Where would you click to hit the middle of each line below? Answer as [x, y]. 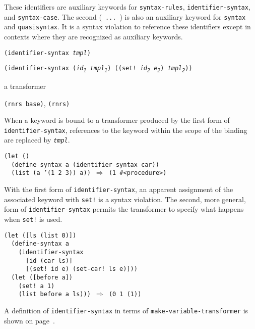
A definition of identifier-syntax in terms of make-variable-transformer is [126, 310]
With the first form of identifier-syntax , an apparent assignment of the [119, 189]
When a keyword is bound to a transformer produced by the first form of [117, 120]
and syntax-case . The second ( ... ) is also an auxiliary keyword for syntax [125, 16]
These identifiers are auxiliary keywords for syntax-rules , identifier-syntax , [127, 7]
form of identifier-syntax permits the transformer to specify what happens [124, 209]
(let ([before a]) [42, 277]
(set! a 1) [37, 286]
